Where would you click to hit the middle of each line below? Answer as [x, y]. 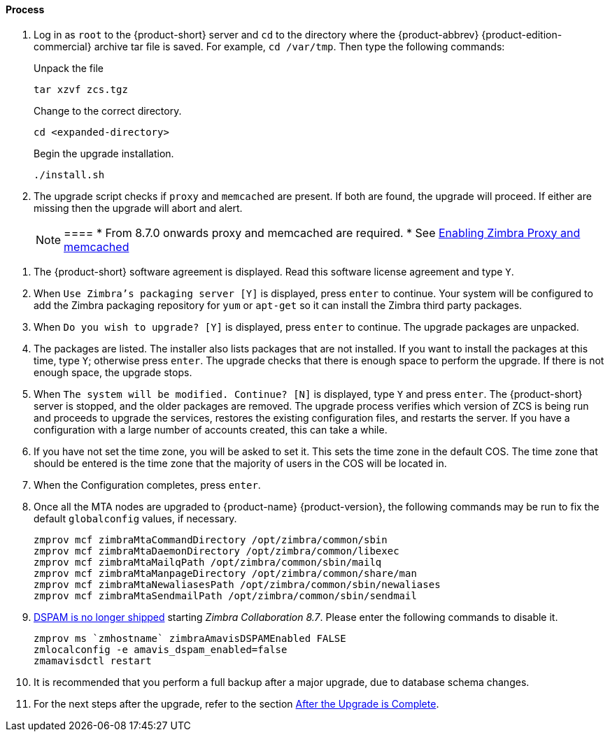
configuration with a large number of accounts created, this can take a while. [211, 429]
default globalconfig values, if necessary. [135, 518]
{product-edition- [522, 34]
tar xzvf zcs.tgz [81, 89]
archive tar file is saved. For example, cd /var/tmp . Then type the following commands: [299, 46]
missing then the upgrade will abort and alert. [138, 208]
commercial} [63, 46]
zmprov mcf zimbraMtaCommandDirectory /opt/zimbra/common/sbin [211, 539]
